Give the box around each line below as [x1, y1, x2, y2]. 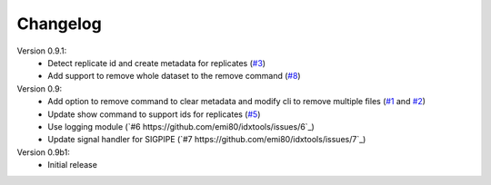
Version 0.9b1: [16, 146, 70, 158]
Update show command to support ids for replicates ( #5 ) [47, 109, 261, 120]
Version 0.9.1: [16, 45, 67, 56]
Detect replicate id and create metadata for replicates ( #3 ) [47, 57, 266, 68]
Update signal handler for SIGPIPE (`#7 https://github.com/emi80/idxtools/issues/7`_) [47, 134, 366, 145]
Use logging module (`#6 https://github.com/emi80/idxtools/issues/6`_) [47, 121, 316, 131]
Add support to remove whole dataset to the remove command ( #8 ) [47, 71, 301, 82]
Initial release [47, 160, 97, 170]
